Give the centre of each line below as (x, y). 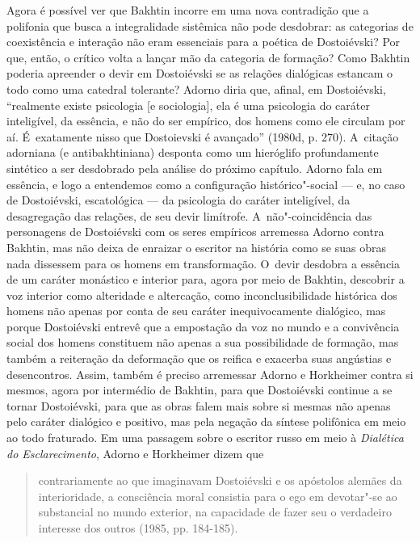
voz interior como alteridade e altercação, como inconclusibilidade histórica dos (202, 295)
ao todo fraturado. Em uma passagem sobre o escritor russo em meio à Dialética (205, 438)
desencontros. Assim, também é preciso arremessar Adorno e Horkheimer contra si (210, 374)
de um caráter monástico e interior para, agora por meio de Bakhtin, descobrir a (206, 279)
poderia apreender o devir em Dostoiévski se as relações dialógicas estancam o (200, 73)
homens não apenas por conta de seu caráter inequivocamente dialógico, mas (196, 311)
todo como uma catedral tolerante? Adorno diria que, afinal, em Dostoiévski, (196, 88)
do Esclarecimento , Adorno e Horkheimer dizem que (135, 453)
